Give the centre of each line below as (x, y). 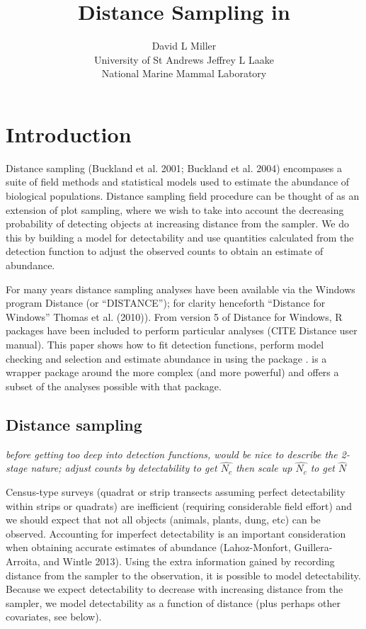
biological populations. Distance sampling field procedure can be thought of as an (183, 196)
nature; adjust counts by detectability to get (124, 468)
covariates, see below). (54, 617)
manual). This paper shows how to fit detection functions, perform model (165, 344)
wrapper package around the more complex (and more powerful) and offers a (172, 372)
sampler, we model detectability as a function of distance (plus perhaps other (173, 602)
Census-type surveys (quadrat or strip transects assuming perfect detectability (176, 491)
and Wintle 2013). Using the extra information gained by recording (189, 561)
